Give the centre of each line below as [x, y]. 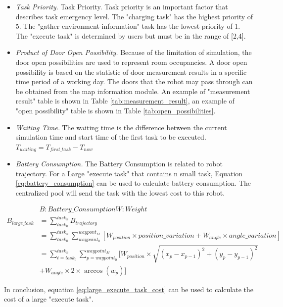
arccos [93, 271]
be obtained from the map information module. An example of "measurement [133, 91]
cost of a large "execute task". [49, 299]
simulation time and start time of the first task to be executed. [111, 137]
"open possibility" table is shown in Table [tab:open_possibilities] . [116, 110]
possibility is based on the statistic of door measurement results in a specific [131, 72]
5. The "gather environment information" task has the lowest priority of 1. [128, 26]
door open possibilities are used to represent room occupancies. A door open [131, 62]
